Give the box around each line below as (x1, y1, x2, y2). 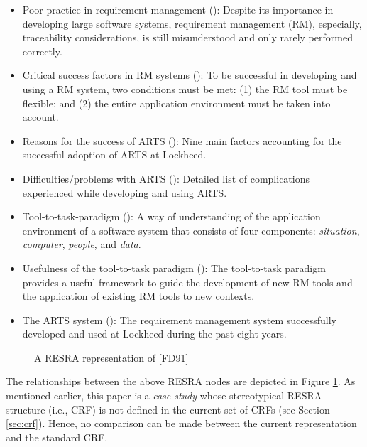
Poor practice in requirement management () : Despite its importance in (22, 2, 334, 16)
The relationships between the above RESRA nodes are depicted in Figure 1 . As (6, 374, 356, 389)
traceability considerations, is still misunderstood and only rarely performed (22, 30, 353, 45)
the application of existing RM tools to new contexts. (22, 289, 255, 303)
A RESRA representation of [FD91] (34, 350, 189, 365)
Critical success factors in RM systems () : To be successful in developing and (22, 68, 357, 82)
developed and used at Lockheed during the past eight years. (22, 326, 287, 341)
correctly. (22, 43, 62, 58)
